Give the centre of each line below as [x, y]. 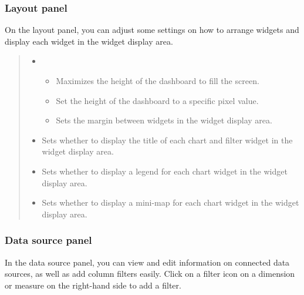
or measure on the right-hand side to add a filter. [93, 285]
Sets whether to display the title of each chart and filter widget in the [167, 140]
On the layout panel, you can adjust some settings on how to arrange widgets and [152, 30]
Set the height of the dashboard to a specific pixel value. [157, 100]
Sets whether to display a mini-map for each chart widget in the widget [170, 202]
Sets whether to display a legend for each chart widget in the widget [165, 171]
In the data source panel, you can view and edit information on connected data [147, 262]
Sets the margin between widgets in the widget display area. [164, 120]
